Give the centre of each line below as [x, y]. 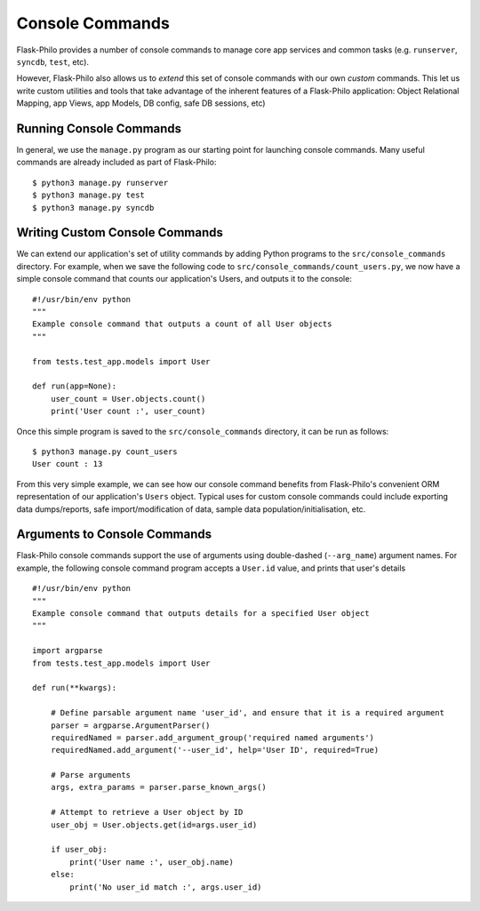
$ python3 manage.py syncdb [93, 208]
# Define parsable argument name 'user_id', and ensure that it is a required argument [247, 713]
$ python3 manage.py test [89, 195]
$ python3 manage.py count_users [105, 452]
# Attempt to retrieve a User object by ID [147, 812]
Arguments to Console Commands [114, 535]
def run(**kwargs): [75, 688]
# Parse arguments [91, 775]
